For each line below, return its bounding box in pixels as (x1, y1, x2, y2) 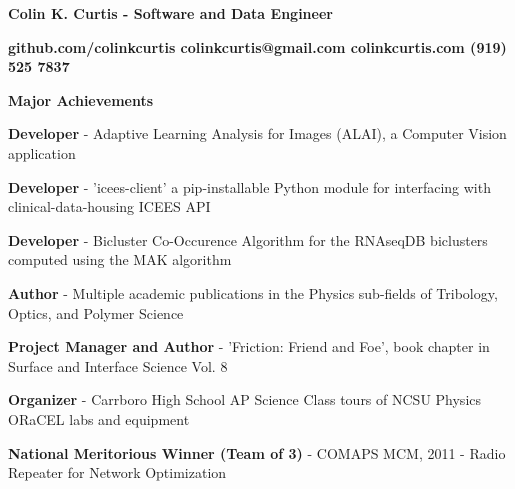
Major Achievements (8, 89, 154, 110)
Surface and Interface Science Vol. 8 (8, 355, 228, 376)
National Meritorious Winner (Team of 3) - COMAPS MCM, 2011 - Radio (8, 442, 506, 463)
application (8, 142, 76, 163)
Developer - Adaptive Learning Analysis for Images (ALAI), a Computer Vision (8, 123, 507, 144)
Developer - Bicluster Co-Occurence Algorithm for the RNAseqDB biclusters (8, 229, 488, 250)
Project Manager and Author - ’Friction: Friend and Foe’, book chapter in (8, 336, 490, 357)
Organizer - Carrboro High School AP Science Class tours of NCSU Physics (8, 389, 482, 410)
